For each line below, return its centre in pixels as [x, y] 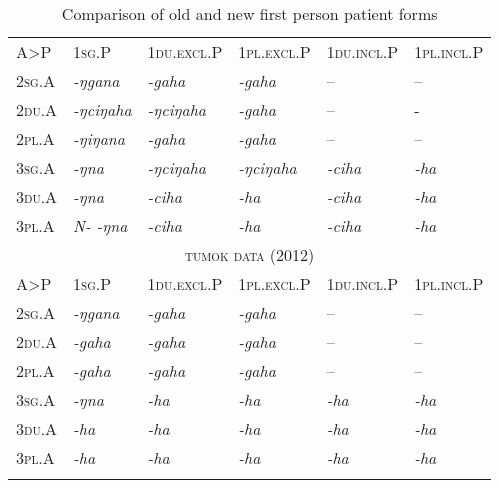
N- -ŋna [100, 225]
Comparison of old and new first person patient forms [249, 13]
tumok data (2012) [250, 254]
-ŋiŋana [99, 138]
